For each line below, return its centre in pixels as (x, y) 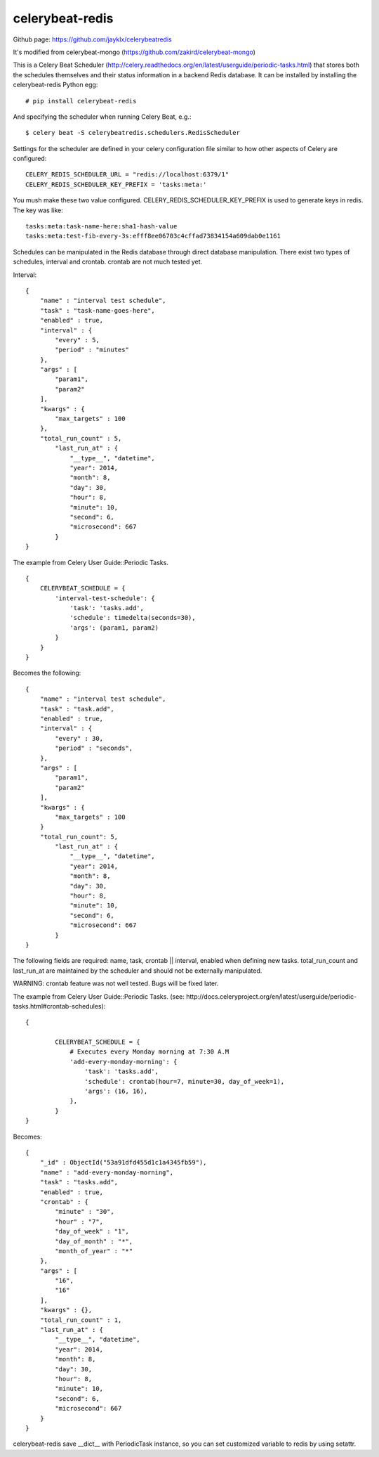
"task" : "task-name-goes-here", (98, 310)
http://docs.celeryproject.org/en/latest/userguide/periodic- (272, 996)
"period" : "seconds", (94, 748)
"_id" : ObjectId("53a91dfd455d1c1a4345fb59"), (123, 1163)
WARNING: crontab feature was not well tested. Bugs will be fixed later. (116, 983)
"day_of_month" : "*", (94, 1241)
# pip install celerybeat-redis (81, 101)
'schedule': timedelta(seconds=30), (133, 618)
